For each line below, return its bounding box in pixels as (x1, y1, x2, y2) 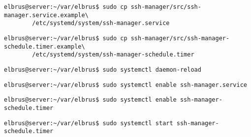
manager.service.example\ (4, 11, 89, 19)
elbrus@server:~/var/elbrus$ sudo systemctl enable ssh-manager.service (4, 81, 247, 88)
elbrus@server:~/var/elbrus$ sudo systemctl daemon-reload (4, 66, 201, 73)
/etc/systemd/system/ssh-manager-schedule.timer (32, 51, 194, 58)
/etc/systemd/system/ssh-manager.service (32, 20, 170, 27)
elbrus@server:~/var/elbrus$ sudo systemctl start (4, 119, 173, 127)
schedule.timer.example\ (4, 43, 85, 50)
